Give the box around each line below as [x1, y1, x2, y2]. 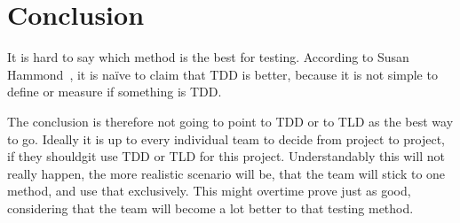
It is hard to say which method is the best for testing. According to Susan [7, 48, 409, 66]
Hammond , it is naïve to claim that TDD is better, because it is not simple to [7, 65, 438, 83]
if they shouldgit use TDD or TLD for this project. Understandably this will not [7, 147, 445, 165]
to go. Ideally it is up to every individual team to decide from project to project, [7, 129, 445, 148]
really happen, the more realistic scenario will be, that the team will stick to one [7, 164, 446, 182]
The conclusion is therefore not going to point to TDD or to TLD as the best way [7, 111, 454, 130]
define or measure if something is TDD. [7, 82, 222, 101]
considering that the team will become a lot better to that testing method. [7, 198, 414, 217]
